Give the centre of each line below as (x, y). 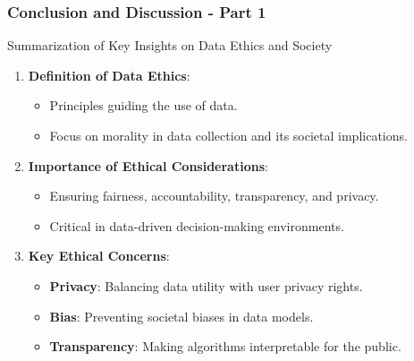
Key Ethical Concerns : (99, 256)
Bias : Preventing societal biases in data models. (182, 316)
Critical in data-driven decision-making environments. (197, 225)
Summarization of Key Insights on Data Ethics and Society (170, 45)
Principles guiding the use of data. (144, 105)
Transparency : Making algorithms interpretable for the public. (225, 346)
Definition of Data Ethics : (109, 75)
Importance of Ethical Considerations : (148, 165)
